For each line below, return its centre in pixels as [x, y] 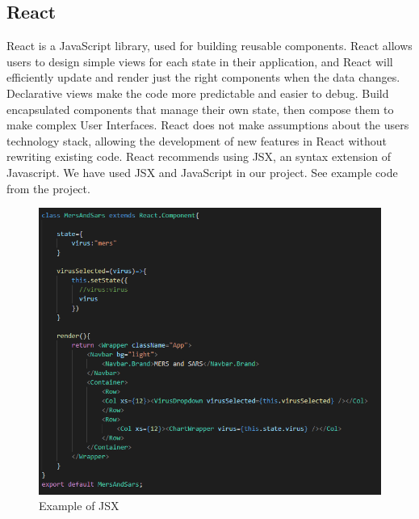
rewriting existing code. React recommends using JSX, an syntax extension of [199, 156]
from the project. [48, 188]
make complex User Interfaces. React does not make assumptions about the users [208, 125]
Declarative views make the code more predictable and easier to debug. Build [198, 93]
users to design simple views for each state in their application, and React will [200, 61]
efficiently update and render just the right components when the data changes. [203, 77]
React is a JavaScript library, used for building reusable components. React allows [209, 46]
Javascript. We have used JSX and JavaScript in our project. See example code [202, 172]
